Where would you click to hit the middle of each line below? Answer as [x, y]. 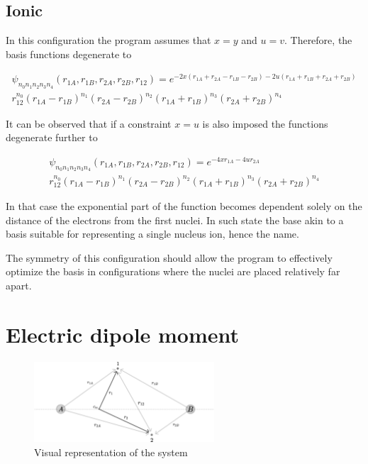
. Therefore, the [318, 40]
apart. [19, 286]
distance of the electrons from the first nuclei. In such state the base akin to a [175, 220]
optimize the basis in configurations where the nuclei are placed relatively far [173, 271]
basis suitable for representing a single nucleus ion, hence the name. [152, 234]
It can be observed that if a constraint [89, 123]
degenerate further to [52, 137]
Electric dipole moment [123, 334]
